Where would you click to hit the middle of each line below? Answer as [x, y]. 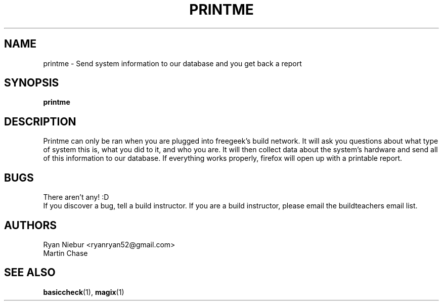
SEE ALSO [30, 273]
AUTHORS [31, 225]
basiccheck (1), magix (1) [84, 292]
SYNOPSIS [32, 83]
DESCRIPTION [40, 121]
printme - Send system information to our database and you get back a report [172, 63]
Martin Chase [65, 253]
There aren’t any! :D [76, 197]
